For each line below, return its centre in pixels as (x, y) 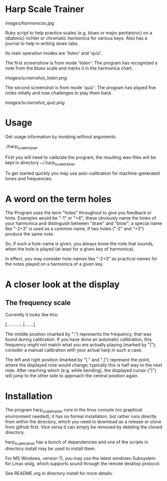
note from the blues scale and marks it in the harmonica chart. (69, 68)
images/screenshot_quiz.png (35, 102)
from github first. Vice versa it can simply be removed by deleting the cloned (84, 427)
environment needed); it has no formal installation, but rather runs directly (81, 416)
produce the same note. (30, 234)
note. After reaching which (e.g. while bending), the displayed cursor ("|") (81, 370)
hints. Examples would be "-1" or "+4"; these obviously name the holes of (81, 218)
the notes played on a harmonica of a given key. (54, 264)
